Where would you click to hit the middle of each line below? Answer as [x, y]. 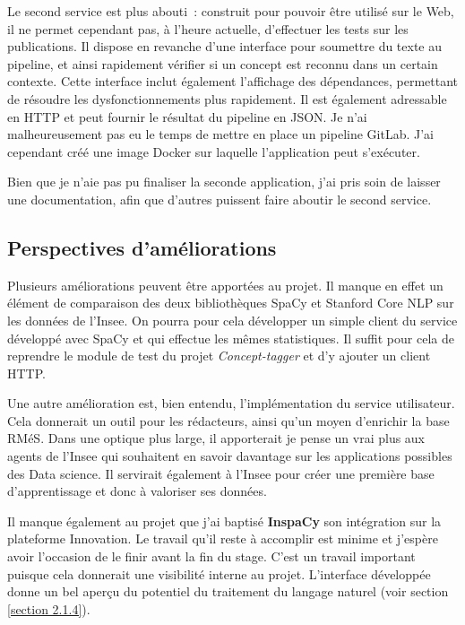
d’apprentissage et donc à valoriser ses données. [137, 491]
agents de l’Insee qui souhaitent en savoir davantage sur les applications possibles [230, 456]
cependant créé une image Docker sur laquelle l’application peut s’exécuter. [214, 151]
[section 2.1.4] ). [49, 608]
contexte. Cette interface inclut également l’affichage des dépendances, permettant [233, 81]
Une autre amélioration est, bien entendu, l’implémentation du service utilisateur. [231, 403]
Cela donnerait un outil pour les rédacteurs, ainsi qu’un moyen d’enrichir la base [228, 420]
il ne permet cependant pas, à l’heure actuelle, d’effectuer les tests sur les [208, 28]
